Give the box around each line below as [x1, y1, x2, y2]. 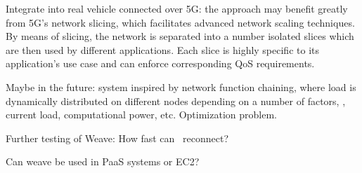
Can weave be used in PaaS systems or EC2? [6, 154, 200, 169]
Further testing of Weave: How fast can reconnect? [6, 130, 229, 145]
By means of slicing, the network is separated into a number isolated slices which [6, 29, 354, 43]
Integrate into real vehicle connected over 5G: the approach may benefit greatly [6, 1, 348, 15]
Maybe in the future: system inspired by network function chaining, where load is [6, 79, 356, 94]
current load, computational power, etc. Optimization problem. [6, 107, 277, 122]
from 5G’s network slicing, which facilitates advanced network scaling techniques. [6, 15, 355, 29]
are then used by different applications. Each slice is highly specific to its [6, 42, 319, 57]
